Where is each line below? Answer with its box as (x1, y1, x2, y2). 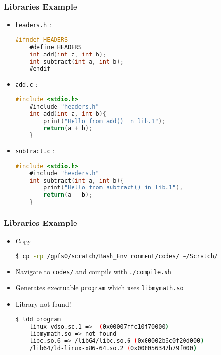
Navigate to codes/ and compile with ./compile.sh (15, 266, 171, 276)
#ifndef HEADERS (15, 36, 68, 43)
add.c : (15, 79, 37, 89)
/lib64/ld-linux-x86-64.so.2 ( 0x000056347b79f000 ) (29, 345, 197, 352)
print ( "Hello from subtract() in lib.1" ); (43, 184, 183, 191)
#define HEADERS (29, 43, 82, 51)
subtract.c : (15, 146, 55, 156)
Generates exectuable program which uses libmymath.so (15, 282, 184, 293)
